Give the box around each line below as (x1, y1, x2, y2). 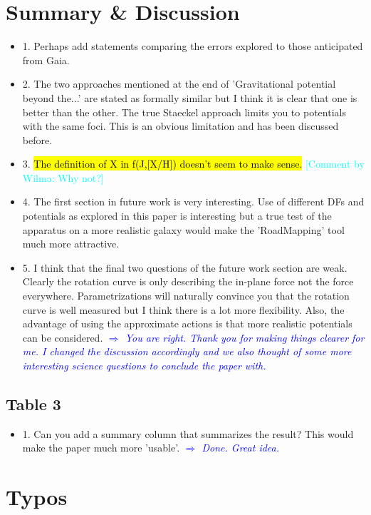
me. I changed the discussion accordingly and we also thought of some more (22, 344, 352, 359)
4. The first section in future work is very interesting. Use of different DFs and (22, 194, 365, 209)
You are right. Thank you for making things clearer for (125, 330, 365, 345)
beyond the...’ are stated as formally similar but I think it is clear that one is (22, 90, 357, 105)
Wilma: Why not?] (22, 170, 104, 185)
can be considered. (22, 330, 103, 345)
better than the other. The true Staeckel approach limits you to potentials (22, 104, 346, 119)
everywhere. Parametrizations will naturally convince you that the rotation (22, 288, 350, 303)
